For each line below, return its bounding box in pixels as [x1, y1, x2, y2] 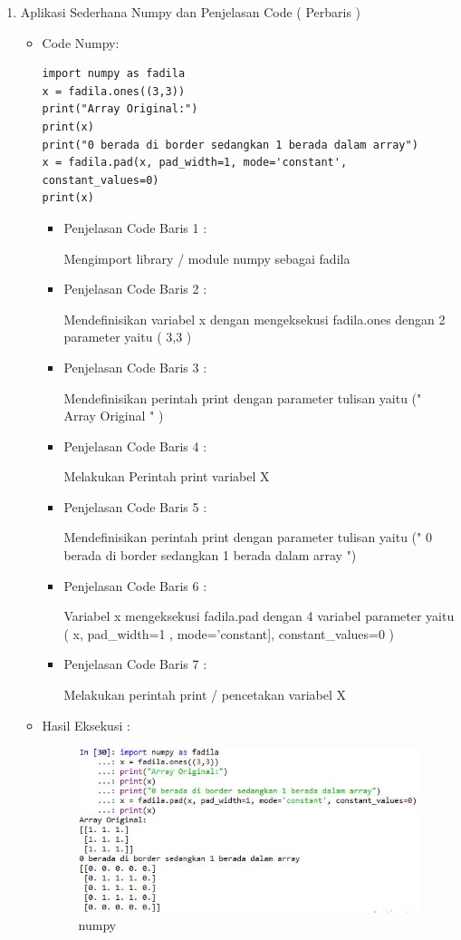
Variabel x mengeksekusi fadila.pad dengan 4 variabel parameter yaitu [63, 606, 455, 625]
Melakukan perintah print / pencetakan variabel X [63, 685, 347, 704]
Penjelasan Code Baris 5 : [63, 497, 207, 516]
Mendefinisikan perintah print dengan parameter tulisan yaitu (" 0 [63, 528, 432, 547]
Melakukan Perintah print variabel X [63, 467, 270, 486]
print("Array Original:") [42, 102, 198, 116]
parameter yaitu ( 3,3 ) [63, 327, 192, 346]
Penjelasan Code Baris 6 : [63, 576, 207, 595]
